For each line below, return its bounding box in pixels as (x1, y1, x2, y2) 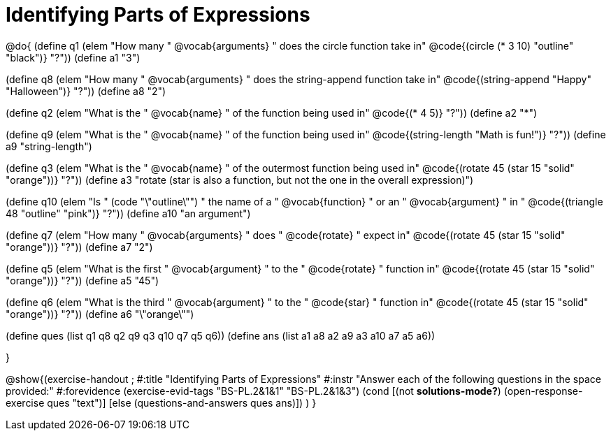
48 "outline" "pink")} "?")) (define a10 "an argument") (6, 207, 251, 219)
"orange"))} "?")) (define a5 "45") (6, 274, 159, 286)
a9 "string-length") (6, 140, 92, 152)
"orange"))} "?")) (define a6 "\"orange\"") (6, 307, 194, 320)
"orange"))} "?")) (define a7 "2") (6, 240, 153, 253)
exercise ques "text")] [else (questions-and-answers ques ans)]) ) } (6, 396, 317, 409)
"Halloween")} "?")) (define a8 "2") (6, 85, 166, 97)
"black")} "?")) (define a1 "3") (6, 51, 141, 64)
